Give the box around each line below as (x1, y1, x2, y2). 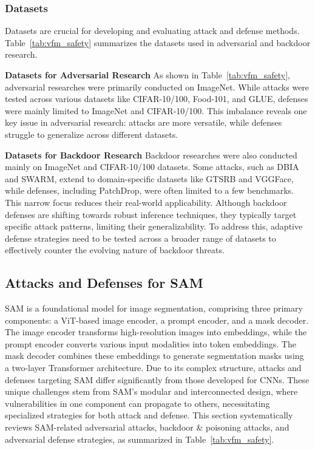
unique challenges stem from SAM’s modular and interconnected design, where (5, 385, 298, 398)
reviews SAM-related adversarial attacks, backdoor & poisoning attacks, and (5, 421, 290, 434)
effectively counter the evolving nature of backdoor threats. (5, 244, 225, 256)
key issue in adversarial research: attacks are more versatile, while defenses (5, 116, 282, 129)
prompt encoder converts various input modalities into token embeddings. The (5, 337, 296, 350)
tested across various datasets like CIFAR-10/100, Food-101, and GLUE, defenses (5, 92, 308, 105)
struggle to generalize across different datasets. (5, 128, 178, 140)
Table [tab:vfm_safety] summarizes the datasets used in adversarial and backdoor (5, 36, 311, 49)
